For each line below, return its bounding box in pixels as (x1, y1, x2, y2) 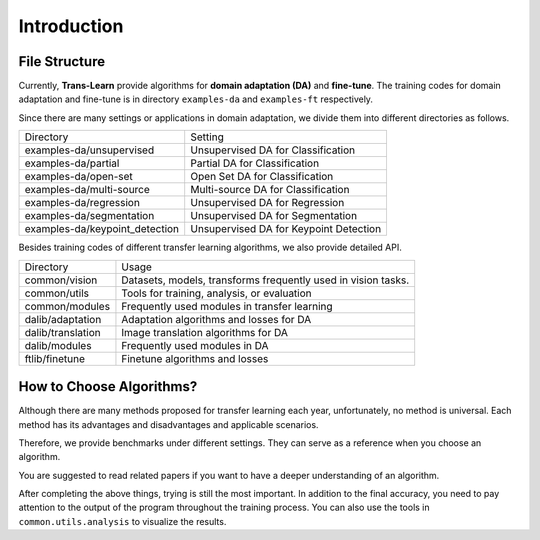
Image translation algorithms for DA (121, 325, 289, 339)
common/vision (24, 273, 98, 287)
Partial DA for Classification (190, 156, 320, 170)
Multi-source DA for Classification (190, 183, 350, 197)
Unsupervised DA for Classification (190, 143, 356, 157)
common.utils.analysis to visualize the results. (18, 515, 227, 527)
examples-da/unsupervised (24, 143, 155, 157)
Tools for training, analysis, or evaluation (121, 286, 312, 300)
